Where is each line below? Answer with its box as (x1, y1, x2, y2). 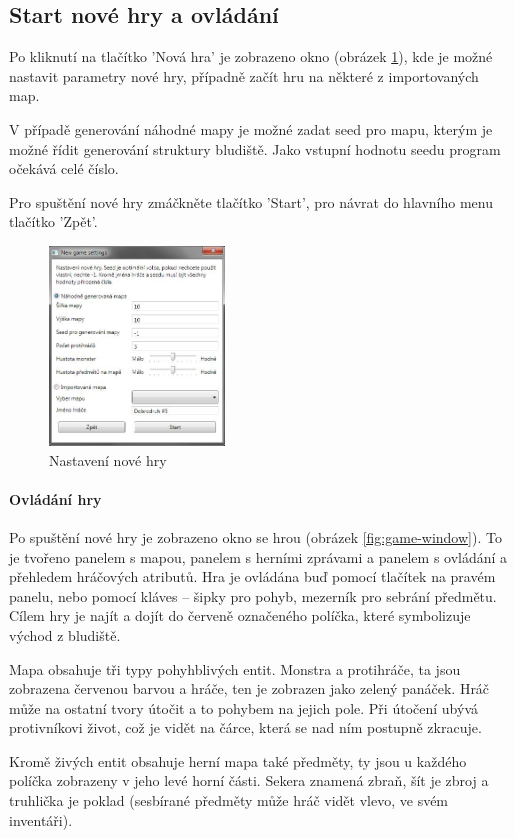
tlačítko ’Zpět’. (9, 211, 98, 232)
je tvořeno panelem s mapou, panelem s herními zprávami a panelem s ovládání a (9, 546, 508, 567)
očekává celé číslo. (9, 158, 119, 179)
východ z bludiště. (9, 624, 121, 645)
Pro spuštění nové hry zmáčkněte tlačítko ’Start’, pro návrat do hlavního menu (9, 191, 493, 212)
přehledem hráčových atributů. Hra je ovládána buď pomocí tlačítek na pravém (9, 566, 496, 587)
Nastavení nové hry (49, 449, 167, 470)
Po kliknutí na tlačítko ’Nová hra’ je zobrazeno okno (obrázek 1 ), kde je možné (9, 46, 493, 67)
